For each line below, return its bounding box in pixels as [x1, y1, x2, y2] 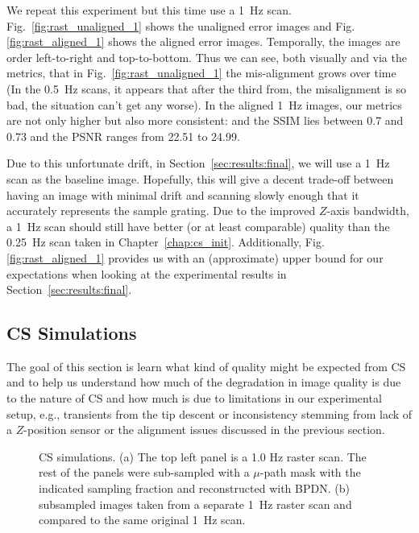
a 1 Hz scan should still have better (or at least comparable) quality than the [6, 217, 390, 234]
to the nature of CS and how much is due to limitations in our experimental [6, 390, 382, 407]
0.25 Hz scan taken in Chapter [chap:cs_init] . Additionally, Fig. [6, 233, 325, 250]
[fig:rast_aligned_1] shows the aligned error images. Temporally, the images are [6, 33, 400, 50]
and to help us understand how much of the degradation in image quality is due [6, 374, 401, 390]
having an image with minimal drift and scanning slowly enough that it [6, 186, 359, 203]
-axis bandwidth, [326, 202, 409, 219]
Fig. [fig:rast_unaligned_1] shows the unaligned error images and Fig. [6, 17, 355, 34]
